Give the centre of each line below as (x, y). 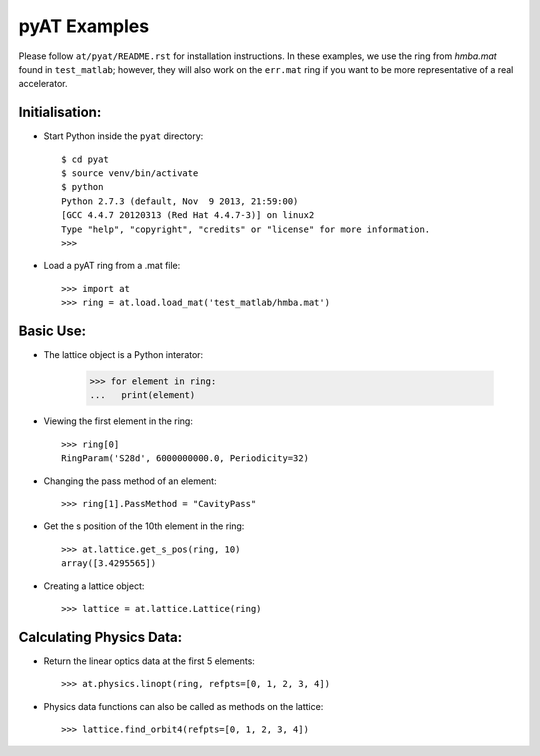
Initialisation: (60, 112)
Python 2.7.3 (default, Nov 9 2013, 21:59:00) (180, 201)
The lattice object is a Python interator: (123, 355)
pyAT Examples (84, 26)
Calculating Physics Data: (100, 636)
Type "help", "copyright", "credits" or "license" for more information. (246, 229)
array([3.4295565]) (109, 563)
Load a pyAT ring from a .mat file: (112, 266)
